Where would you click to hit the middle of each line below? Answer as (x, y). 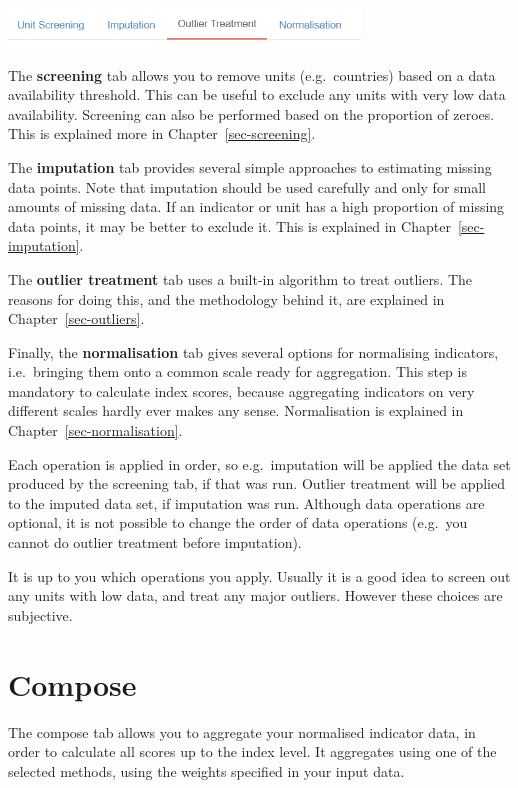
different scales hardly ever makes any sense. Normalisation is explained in (236, 410)
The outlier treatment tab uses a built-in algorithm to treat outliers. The (240, 278)
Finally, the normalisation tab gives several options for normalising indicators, (253, 351)
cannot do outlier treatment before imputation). (155, 542)
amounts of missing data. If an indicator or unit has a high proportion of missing (256, 206)
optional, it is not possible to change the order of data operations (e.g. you (238, 522)
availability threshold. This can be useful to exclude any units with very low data (257, 94)
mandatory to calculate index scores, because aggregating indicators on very (241, 390)
